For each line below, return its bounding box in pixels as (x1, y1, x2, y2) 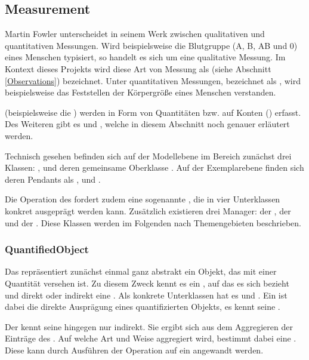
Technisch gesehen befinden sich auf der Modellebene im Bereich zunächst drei (5, 149, 292, 162)
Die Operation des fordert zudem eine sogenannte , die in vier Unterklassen (5, 193, 280, 205)
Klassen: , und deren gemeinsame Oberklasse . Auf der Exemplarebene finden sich (5, 161, 304, 174)
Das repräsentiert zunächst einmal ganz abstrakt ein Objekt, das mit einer (5, 265, 277, 278)
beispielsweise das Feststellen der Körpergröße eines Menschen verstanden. (5, 86, 276, 99)
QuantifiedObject (5, 242, 89, 257)
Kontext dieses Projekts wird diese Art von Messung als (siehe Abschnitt (5, 62, 271, 75)
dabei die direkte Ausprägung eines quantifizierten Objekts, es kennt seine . (5, 300, 280, 313)
